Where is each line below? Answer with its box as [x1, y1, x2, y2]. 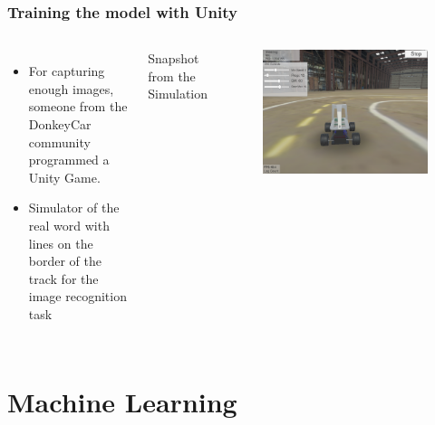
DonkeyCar [28, 115, 92, 133]
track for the [28, 269, 99, 288]
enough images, [28, 79, 114, 98]
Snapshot [148, 49, 199, 68]
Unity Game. [28, 167, 101, 186]
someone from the [28, 97, 128, 116]
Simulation [148, 84, 208, 103]
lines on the [28, 233, 93, 252]
